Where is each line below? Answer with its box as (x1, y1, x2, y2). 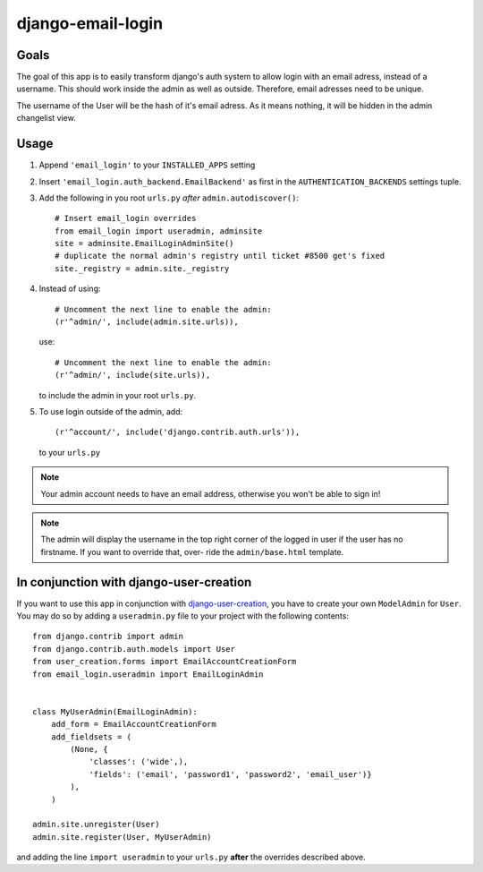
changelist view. (16, 113, 76, 124)
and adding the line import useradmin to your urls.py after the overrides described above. (16, 851, 366, 863)
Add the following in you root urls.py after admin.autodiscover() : (38, 192, 300, 203)
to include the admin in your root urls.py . (38, 389, 197, 400)
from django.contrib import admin (32, 631, 183, 642)
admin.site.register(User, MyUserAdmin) (32, 832, 212, 842)
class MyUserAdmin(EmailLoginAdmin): (32, 706, 199, 716)
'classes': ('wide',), (89, 757, 189, 767)
